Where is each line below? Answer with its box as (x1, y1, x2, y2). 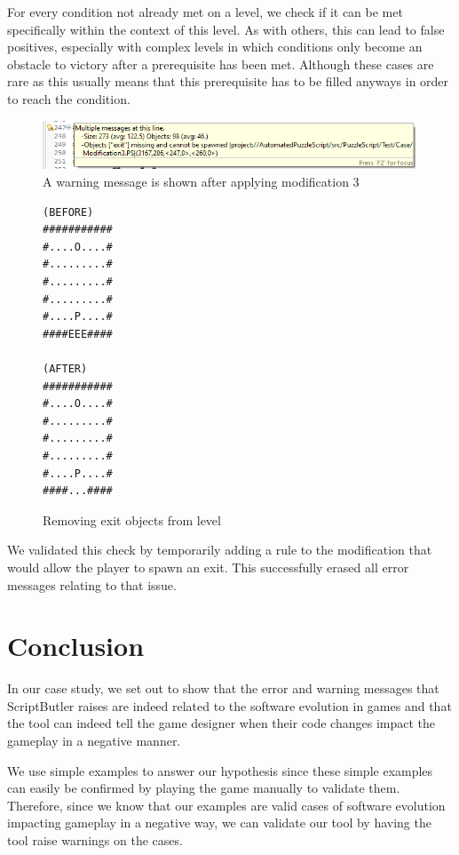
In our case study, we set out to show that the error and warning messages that (7, 679, 439, 698)
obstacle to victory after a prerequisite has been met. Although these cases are (7, 54, 434, 73)
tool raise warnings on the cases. (7, 831, 183, 849)
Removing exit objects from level (43, 510, 221, 529)
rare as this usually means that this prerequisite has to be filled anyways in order (7, 72, 449, 91)
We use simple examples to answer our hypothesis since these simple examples (7, 761, 433, 779)
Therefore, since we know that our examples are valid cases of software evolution (7, 795, 446, 814)
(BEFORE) (43, 205, 94, 219)
